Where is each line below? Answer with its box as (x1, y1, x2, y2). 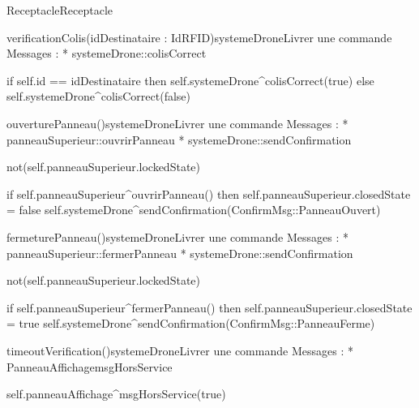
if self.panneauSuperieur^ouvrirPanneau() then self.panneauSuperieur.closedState (6, 185, 411, 202)
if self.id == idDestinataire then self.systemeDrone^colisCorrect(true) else (6, 71, 374, 88)
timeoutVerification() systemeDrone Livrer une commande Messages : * (6, 341, 353, 359)
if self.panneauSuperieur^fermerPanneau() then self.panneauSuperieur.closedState (6, 298, 413, 316)
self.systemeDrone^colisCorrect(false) (6, 88, 191, 105)
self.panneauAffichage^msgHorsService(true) (6, 385, 226, 402)
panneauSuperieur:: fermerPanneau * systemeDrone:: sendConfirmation (6, 244, 353, 261)
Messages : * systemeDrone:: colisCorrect (6, 45, 207, 62)
